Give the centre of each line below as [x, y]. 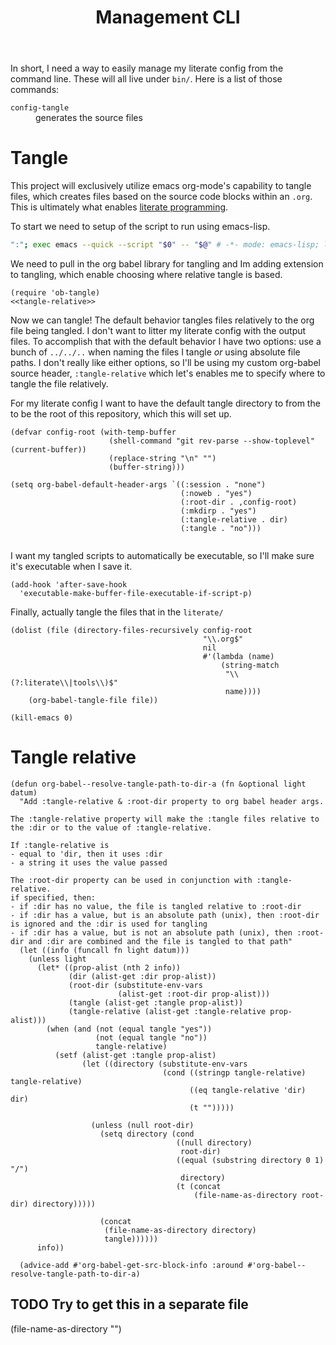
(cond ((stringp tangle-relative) [234, 1072]
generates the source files [89, 118]
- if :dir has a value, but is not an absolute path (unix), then [151, 932]
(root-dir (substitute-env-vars [135, 985]
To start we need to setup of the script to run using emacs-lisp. [140, 227]
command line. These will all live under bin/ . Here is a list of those [146, 79]
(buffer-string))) [147, 467]
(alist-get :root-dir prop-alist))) [194, 994]
